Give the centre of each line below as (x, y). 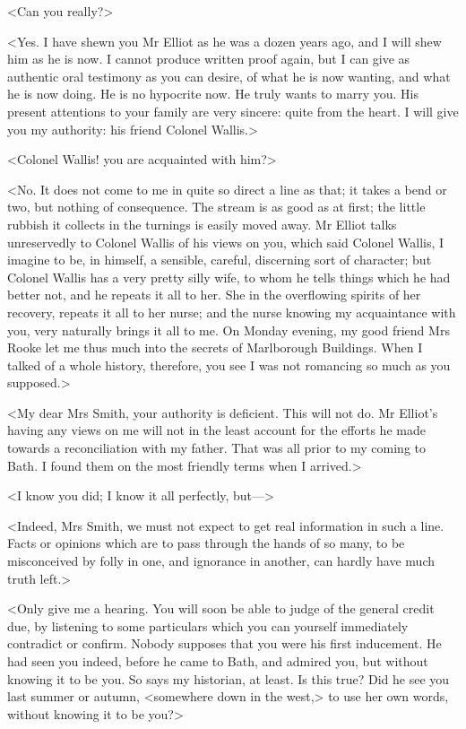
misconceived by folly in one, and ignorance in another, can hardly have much (221, 561)
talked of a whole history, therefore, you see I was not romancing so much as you (229, 364)
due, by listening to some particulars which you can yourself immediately (208, 625)
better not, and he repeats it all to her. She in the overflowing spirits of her (214, 295)
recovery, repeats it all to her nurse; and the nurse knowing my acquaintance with (232, 312)
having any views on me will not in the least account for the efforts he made (216, 430)
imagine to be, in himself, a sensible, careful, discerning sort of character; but (220, 260)
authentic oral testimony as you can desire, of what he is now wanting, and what (229, 76)
